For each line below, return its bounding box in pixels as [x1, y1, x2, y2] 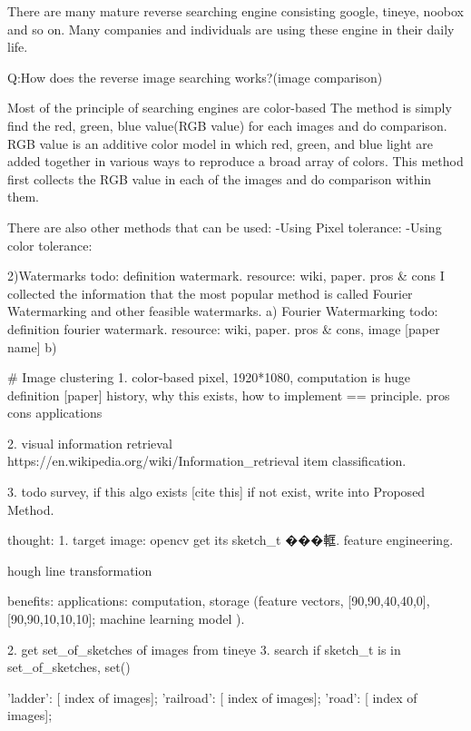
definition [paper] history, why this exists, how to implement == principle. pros [7, 385, 450, 404]
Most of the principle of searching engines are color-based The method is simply [7, 98, 452, 117]
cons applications [7, 403, 103, 422]
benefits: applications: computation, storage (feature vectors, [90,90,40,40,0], [7, 591, 430, 610]
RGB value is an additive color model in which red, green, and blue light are [7, 133, 433, 153]
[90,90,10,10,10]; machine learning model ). [7, 609, 245, 628]
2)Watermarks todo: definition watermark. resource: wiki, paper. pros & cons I [7, 266, 445, 285]
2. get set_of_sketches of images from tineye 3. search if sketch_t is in [7, 639, 401, 658]
